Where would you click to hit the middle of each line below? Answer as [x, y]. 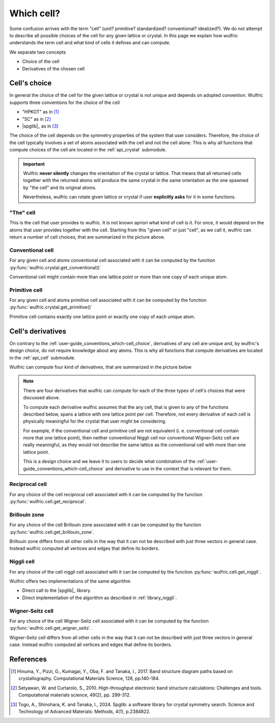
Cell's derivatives [38, 331]
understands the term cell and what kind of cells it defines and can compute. [90, 43]
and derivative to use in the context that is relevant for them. [168, 469]
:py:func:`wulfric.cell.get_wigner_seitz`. [50, 628]
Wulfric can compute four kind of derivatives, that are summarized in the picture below [101, 367]
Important [34, 164]
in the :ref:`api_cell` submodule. [43, 357]
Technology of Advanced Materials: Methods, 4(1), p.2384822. [85, 711]
